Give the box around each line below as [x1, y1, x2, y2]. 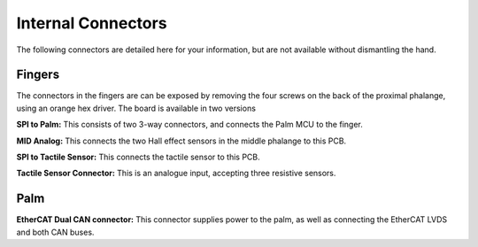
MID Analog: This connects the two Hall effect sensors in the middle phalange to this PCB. [16, 135, 347, 146]
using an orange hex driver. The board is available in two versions [16, 103, 257, 113]
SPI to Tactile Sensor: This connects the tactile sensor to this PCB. [16, 151, 260, 163]
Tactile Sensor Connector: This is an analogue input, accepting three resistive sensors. [16, 168, 336, 179]
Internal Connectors [16, 13, 167, 33]
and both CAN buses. [16, 227, 95, 237]
